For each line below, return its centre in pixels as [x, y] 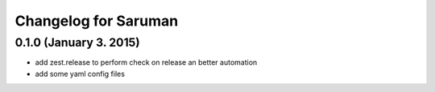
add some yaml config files [80, 74]
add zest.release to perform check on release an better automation [146, 62]
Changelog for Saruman [97, 21]
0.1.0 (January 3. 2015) [77, 42]
